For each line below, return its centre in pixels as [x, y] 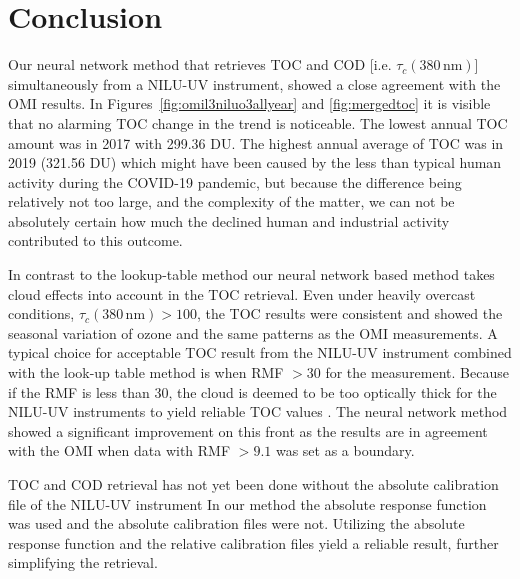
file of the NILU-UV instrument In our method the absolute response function [247, 503]
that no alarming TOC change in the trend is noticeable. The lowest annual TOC [258, 122]
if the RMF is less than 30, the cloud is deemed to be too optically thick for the [252, 391]
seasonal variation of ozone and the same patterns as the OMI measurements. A [253, 332]
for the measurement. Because [417, 372]
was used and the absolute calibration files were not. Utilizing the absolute [236, 523]
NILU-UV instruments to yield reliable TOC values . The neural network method [258, 411]
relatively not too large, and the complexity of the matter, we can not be [231, 201]
